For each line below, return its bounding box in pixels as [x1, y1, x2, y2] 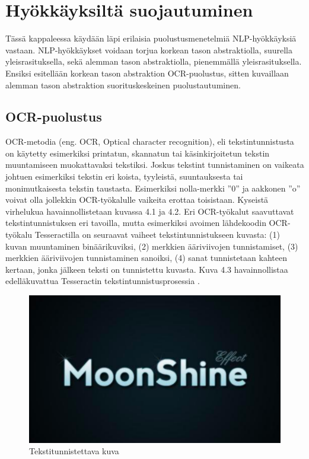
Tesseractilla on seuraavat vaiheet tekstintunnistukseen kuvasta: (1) [34, 228, 280, 241]
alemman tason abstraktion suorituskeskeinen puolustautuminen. [5, 78, 241, 91]
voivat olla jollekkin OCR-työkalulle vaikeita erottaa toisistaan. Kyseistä [5, 193, 269, 206]
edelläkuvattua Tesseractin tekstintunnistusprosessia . [5, 275, 200, 287]
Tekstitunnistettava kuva [29, 445, 119, 457]
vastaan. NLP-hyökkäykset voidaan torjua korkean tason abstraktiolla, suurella [5, 43, 292, 56]
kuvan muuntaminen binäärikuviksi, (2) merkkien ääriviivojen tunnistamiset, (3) [5, 240, 298, 252]
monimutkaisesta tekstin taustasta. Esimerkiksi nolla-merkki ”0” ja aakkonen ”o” [5, 181, 301, 194]
